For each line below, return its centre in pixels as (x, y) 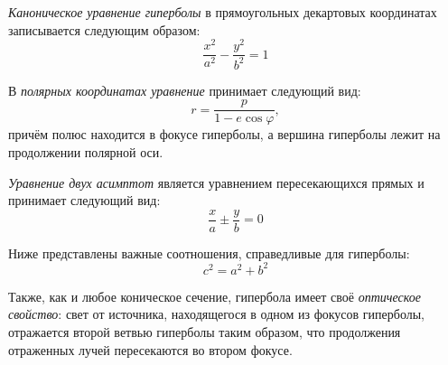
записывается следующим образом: (104, 29)
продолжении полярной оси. (86, 151)
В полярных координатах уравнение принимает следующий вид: (185, 90)
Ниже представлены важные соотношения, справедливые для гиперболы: (209, 253)
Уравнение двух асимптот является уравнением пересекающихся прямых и (216, 182)
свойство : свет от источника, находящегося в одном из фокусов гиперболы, (217, 314)
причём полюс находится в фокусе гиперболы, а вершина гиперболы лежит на (224, 134)
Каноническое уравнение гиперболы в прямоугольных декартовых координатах (223, 12)
